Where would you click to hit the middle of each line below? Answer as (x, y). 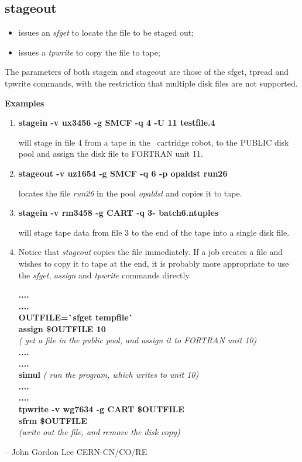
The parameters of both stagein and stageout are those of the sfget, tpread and (147, 72)
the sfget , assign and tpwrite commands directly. (105, 275)
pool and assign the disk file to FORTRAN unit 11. (111, 154)
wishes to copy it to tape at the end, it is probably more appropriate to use (154, 263)
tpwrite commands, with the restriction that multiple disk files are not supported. (151, 83)
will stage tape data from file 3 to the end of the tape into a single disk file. (154, 232)
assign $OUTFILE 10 (62, 328)
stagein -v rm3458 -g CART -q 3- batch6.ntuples (119, 213)
